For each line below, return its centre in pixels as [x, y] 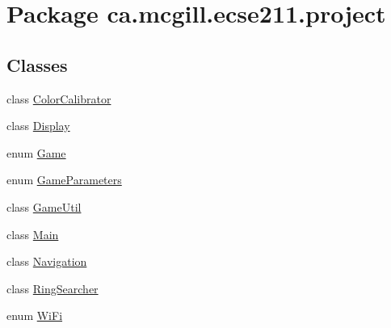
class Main [33, 234]
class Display [38, 126]
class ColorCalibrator [59, 98]
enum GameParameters [64, 180]
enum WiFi [35, 315]
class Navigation [47, 261]
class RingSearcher [53, 288]
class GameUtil [44, 206]
